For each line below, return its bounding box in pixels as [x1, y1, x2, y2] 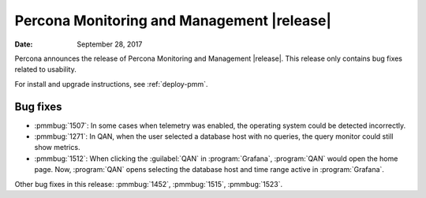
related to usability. [14, 65, 77, 74]
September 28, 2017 [77, 39, 143, 49]
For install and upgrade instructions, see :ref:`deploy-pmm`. [14, 79, 208, 88]
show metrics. [34, 143, 80, 152]
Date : [14, 39, 33, 49]
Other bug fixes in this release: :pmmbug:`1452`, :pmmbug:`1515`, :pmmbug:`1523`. [14, 179, 283, 189]
